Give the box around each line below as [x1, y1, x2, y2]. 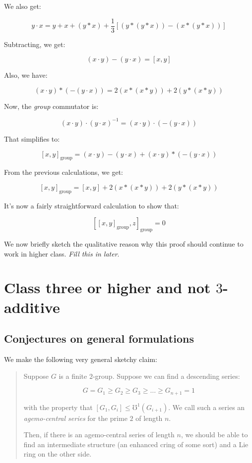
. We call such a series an [168, 402, 245, 412]
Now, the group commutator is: [4, 101, 99, 111]
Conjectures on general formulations [4, 331, 194, 346]
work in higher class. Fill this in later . [4, 248, 120, 258]
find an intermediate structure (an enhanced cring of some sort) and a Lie [23, 439, 249, 449]
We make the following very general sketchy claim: [4, 354, 157, 364]
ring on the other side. [23, 449, 92, 459]
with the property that [23, 402, 93, 412]
